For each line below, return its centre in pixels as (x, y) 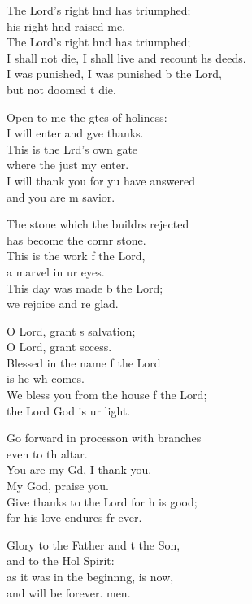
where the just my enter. (68, 165)
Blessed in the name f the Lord (84, 362)
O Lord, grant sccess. (59, 347)
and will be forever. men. (69, 592)
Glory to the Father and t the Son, (93, 544)
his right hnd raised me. (66, 26)
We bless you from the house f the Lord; (107, 395)
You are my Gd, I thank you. (79, 469)
